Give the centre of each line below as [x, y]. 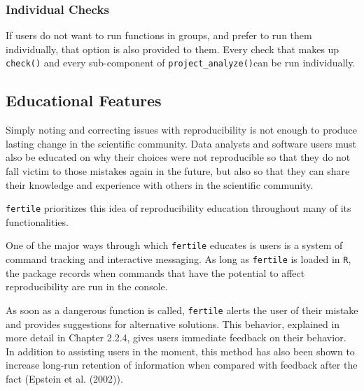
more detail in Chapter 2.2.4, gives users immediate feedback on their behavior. [176, 337]
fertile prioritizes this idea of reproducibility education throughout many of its [178, 208]
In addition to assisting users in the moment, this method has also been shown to [180, 351]
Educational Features [84, 100]
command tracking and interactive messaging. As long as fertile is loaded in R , [178, 259]
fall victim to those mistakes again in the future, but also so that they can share [178, 171]
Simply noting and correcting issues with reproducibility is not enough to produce [181, 130]
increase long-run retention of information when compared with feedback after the [182, 365]
